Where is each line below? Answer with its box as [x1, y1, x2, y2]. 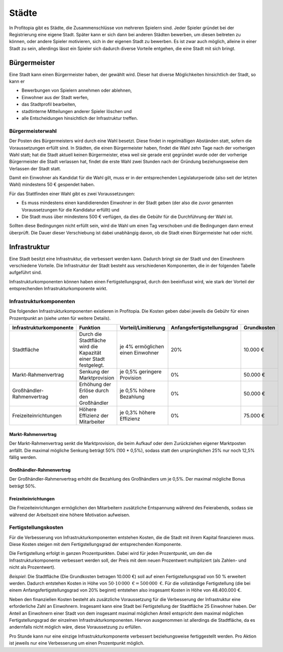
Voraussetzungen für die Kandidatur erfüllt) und [21, 207, 120, 213]
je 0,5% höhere [119, 387, 156, 394]
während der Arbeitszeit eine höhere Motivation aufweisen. [9, 512, 130, 518]
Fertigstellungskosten [9, 524, 64, 531]
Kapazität [79, 349, 102, 356]
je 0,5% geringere [119, 368, 162, 375]
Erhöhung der [79, 381, 112, 388]
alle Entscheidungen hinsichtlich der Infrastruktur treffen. [21, 115, 138, 121]
